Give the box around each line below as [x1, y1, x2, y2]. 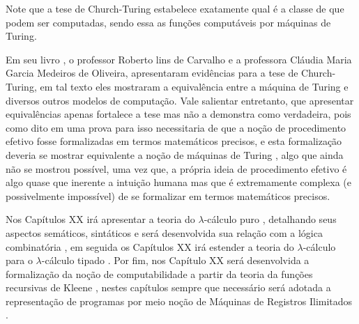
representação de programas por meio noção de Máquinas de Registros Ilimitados [6, 293, 353, 308]
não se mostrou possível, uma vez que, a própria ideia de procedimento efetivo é [6, 161, 347, 176]
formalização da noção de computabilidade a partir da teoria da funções [6, 266, 313, 281]
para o [6, 253, 33, 268]
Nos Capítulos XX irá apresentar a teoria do [6, 212, 195, 226]
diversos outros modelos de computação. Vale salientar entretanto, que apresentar [6, 93, 354, 107]
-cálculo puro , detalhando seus [204, 212, 337, 226]
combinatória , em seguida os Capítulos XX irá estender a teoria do [6, 239, 294, 254]
